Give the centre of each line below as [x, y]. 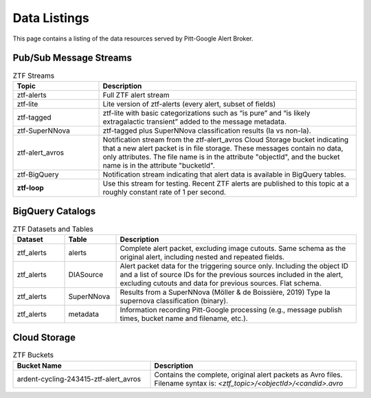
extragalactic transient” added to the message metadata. [194, 122]
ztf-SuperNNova [43, 131]
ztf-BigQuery [38, 174]
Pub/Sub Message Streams [72, 58]
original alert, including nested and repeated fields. [202, 256]
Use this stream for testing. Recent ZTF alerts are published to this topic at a [226, 184]
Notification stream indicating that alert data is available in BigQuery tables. [224, 174]
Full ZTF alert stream [136, 95]
